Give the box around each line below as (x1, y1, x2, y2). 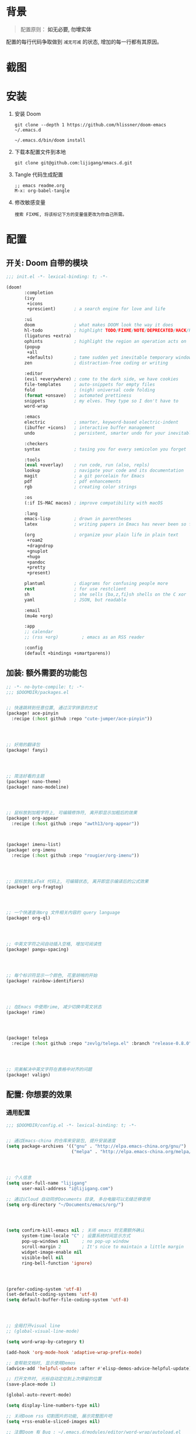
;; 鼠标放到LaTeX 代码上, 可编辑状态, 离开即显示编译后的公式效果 (6, 878, 149, 884)
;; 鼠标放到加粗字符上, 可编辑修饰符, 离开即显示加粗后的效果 (6, 810, 138, 816)
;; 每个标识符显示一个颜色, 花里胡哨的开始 (6, 972, 97, 978)
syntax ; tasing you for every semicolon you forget (24, 446, 187, 452)
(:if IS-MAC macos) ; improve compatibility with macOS (24, 500, 163, 506)
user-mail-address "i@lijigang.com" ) (21, 1185, 114, 1191)
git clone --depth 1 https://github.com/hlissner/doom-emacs (14, 122, 167, 128)
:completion (24, 290, 54, 295)
